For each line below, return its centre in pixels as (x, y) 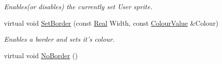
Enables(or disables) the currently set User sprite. (78, 6)
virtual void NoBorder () (41, 55)
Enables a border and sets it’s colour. (59, 39)
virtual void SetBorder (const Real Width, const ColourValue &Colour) (111, 23)
